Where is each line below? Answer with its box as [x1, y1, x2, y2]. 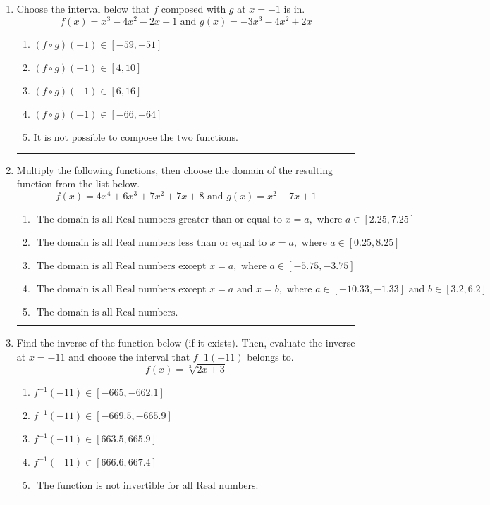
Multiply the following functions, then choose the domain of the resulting [16, 162, 333, 177]
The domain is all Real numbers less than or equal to [37, 237, 267, 248]
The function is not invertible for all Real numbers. [37, 481, 259, 492]
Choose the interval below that [16, 1, 150, 15]
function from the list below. [16, 176, 140, 191]
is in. [283, 1, 305, 15]
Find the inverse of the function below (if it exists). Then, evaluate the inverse [16, 335, 355, 349]
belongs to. [247, 349, 294, 363]
